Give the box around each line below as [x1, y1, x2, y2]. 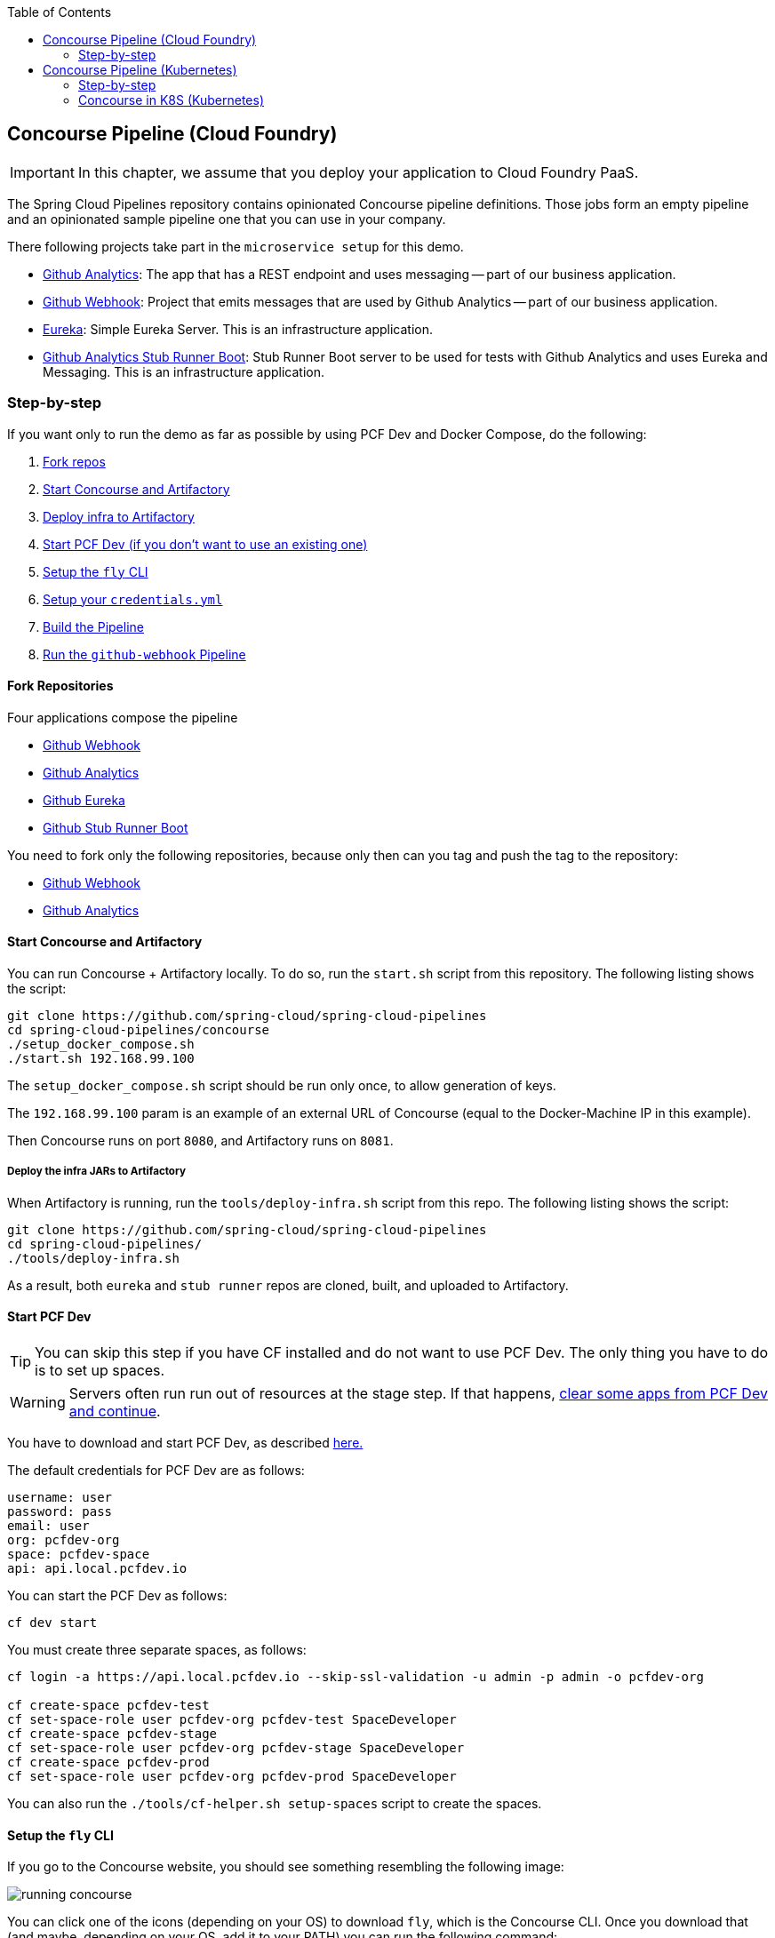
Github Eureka [43, 792, 125, 808]
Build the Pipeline [43, 618, 144, 634]
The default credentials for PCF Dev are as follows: [7, 1463, 305, 1479]
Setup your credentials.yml [43, 591, 223, 607]
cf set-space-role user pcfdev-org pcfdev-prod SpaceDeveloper [7, 1769, 457, 1784]
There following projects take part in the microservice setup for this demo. [7, 238, 464, 254]
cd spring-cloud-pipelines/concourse [7, 1023, 270, 1038]
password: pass [7, 1504, 113, 1519]
